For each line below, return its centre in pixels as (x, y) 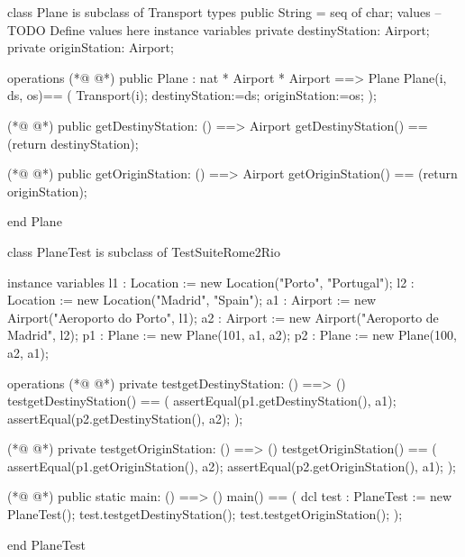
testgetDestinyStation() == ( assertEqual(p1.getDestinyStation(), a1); (202, 401)
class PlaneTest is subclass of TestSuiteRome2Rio (144, 251)
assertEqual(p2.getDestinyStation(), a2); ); (125, 418)
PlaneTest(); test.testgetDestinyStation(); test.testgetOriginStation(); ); (205, 514)
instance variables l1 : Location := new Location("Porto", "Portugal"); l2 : (211, 282)
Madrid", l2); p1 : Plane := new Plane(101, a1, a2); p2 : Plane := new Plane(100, (232, 335)
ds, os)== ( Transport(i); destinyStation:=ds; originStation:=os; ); (192, 95)
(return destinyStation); (73, 143)
